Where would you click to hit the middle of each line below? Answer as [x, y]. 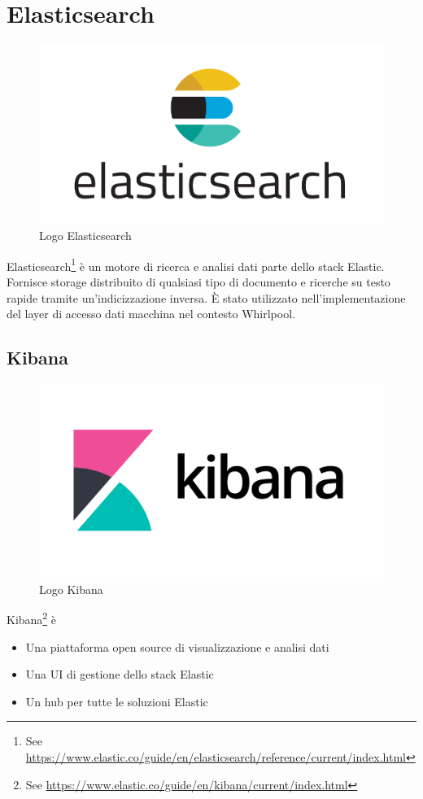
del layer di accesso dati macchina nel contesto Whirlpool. [151, 314]
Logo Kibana [71, 589]
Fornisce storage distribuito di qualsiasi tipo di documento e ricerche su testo [198, 282]
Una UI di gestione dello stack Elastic [120, 674]
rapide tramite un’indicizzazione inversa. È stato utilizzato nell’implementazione [206, 297]
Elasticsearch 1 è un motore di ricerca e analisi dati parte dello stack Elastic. [196, 264]
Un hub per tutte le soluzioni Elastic [117, 701]
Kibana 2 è [32, 618]
